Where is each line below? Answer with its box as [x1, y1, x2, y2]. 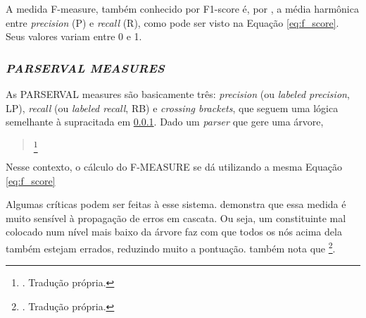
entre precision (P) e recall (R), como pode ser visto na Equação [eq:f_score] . [6, 15, 339, 30]
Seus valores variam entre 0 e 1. [6, 29, 142, 44]
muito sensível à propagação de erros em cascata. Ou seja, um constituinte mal [6, 210, 346, 225]
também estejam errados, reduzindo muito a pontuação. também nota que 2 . [6, 239, 336, 255]
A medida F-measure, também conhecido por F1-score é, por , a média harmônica [6, 1, 359, 16]
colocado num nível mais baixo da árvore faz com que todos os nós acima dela [6, 224, 342, 239]
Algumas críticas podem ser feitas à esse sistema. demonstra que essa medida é [6, 197, 346, 212]
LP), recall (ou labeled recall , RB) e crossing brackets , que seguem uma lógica [6, 100, 339, 115]
